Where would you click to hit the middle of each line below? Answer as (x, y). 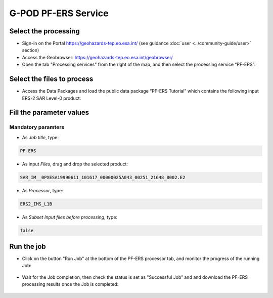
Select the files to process (51, 79)
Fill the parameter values (49, 113)
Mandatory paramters (37, 127)
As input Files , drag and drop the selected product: (75, 164)
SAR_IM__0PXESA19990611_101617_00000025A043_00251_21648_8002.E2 (103, 177)
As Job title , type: (40, 137)
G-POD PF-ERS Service (59, 13)
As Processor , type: (42, 190)
